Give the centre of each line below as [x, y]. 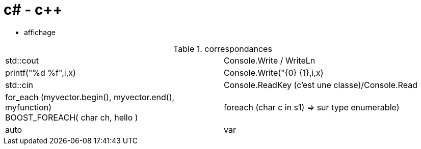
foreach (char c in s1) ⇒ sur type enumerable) [312, 107]
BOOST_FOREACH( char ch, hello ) [72, 117]
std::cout [22, 60]
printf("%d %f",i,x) [41, 72]
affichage [40, 32]
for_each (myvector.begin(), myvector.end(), [90, 97]
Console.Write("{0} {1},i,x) [274, 72]
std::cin [19, 85]
